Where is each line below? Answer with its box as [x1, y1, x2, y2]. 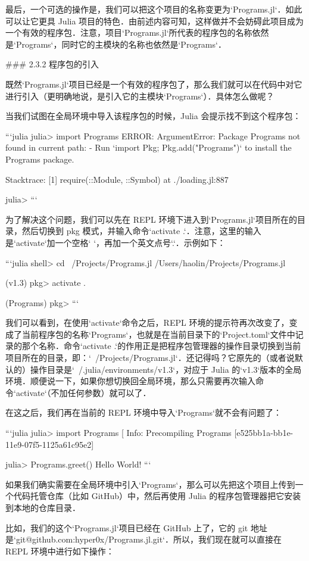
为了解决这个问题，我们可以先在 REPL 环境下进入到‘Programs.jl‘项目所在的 [5, 213, 297, 225]
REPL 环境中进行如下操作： [5, 544, 114, 557]
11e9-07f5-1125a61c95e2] [5, 438, 94, 450]
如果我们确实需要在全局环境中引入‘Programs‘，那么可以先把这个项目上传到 [5, 478, 295, 490]
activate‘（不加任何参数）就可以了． [15, 386, 151, 398]
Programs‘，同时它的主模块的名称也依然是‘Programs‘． [15, 38, 226, 50]
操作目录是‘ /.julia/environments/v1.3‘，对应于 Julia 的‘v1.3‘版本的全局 [30, 363, 302, 375]
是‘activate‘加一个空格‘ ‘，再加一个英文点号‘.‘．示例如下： [5, 236, 226, 248]
